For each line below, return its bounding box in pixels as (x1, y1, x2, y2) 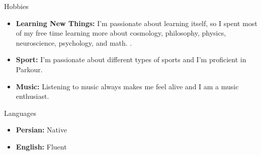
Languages (4, 107, 37, 118)
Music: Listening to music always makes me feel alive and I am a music (16, 81, 239, 91)
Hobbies (4, 1, 29, 11)
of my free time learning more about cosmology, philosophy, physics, (16, 28, 226, 38)
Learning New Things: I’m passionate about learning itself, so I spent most (16, 18, 257, 28)
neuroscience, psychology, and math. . (16, 37, 132, 48)
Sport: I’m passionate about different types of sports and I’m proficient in (16, 54, 246, 65)
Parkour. (16, 64, 43, 74)
